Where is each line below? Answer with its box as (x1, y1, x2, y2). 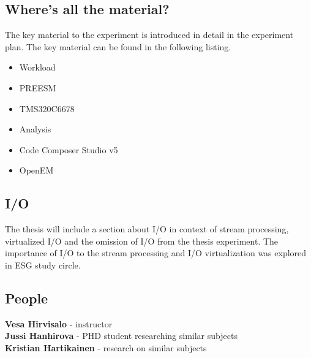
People (5, 288, 48, 307)
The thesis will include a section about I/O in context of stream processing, (5, 223, 289, 235)
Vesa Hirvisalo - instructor (5, 317, 113, 330)
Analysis (19, 123, 51, 135)
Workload (19, 61, 56, 74)
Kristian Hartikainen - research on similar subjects (5, 341, 207, 354)
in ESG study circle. (5, 258, 81, 271)
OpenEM (19, 164, 54, 177)
